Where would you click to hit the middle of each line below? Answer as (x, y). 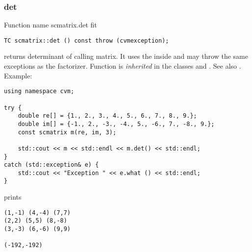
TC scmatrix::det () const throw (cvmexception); (87, 40)
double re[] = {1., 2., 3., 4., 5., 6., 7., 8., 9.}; (107, 116)
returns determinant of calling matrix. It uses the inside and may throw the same (126, 56)
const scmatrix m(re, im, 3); (67, 132)
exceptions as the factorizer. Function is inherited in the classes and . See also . (123, 66)
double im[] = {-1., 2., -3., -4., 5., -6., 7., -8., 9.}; (116, 124)
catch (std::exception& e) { (51, 165)
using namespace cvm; (39, 91)
